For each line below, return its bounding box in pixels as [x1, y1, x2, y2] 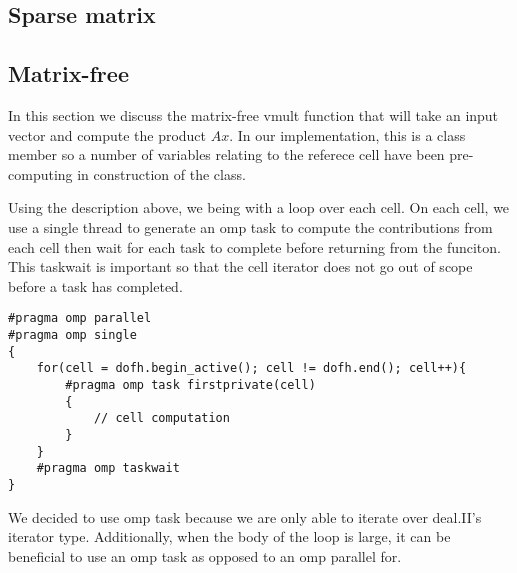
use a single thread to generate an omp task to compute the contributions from [8, 216, 493, 237]
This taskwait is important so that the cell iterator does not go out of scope [8, 256, 473, 277]
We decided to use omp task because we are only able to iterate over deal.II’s [8, 506, 482, 527]
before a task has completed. [8, 275, 183, 296]
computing [8, 163, 73, 184]
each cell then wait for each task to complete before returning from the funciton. [8, 236, 501, 257]
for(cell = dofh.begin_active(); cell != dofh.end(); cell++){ [36, 361, 467, 376]
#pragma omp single [8, 327, 137, 342]
